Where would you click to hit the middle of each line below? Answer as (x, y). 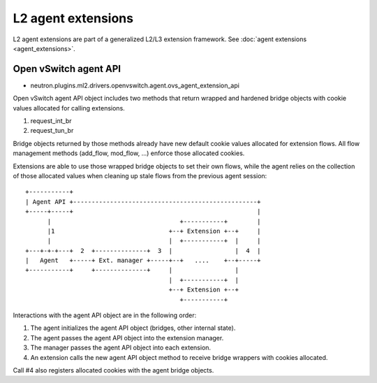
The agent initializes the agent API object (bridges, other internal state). (133, 328)
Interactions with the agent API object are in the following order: (105, 315)
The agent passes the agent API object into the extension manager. (127, 338)
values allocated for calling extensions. (69, 108)
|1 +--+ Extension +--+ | (154, 231)
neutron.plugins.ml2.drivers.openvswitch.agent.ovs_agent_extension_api (135, 85)
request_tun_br (52, 131)
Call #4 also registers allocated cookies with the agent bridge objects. (113, 370)
